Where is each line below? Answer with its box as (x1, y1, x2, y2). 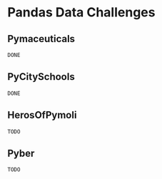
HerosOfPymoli (7, 109, 77, 121)
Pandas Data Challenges (7, 4, 156, 21)
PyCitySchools (7, 71, 75, 83)
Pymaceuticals (7, 33, 76, 45)
